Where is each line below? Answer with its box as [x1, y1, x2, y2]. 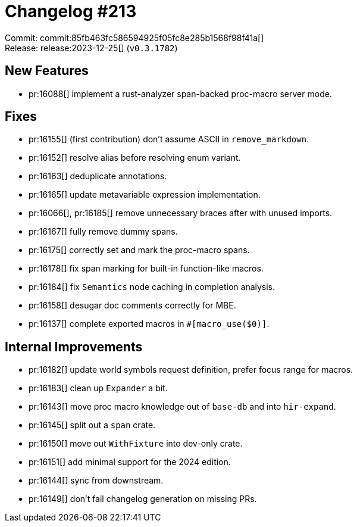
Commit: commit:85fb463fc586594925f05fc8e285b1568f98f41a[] [5, 32, 264, 43]
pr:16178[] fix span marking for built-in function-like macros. [29, 263, 264, 274]
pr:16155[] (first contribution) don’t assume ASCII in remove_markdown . [29, 134, 309, 145]
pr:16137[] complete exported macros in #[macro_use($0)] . [29, 319, 270, 329]
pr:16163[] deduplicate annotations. [29, 171, 167, 182]
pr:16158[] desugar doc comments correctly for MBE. [29, 300, 236, 311]
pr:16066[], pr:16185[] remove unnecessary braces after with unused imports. [29, 208, 333, 219]
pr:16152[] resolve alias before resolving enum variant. [29, 152, 241, 163]
